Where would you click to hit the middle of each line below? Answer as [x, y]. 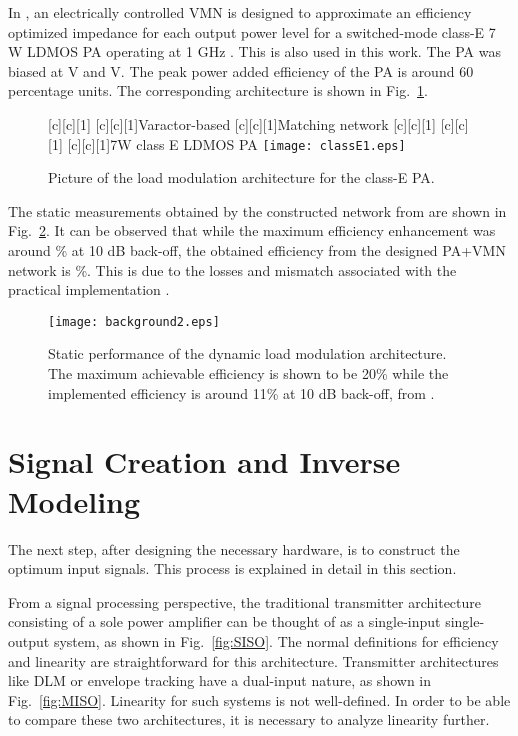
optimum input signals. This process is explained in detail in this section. [232, 568]
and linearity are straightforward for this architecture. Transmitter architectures [253, 660]
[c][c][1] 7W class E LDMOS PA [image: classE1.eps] [236, 143]
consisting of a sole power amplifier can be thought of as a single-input [224, 621]
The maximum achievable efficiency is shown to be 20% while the [248, 373]
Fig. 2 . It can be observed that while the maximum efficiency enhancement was [252, 230]
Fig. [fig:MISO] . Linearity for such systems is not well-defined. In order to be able [259, 699]
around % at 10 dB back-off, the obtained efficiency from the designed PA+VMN [257, 250]
